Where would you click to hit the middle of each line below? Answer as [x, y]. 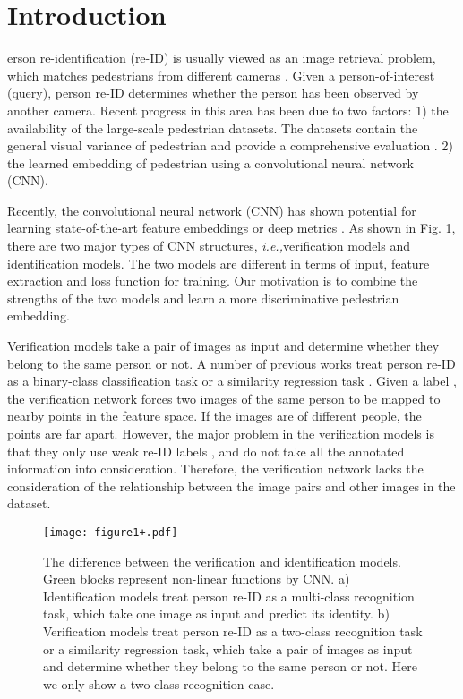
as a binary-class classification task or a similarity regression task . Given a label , [232, 381]
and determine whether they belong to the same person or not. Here [230, 666]
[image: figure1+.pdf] [111, 532]
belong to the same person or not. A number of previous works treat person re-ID [231, 363]
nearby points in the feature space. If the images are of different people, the [214, 416]
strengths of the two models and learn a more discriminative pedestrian [203, 298]
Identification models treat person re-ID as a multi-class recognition [229, 596]
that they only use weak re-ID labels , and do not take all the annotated [206, 451]
